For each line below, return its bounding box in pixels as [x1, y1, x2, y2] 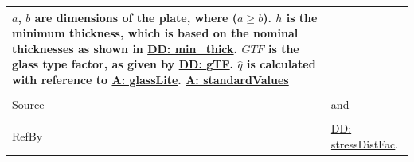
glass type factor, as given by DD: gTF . [12, 56, 234, 72]
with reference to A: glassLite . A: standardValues [12, 71, 289, 87]
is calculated [247, 56, 316, 72]
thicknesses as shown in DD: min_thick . [12, 40, 238, 56]
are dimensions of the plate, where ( [34, 9, 238, 25]
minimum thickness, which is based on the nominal [12, 25, 299, 41]
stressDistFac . [330, 135, 399, 152]
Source [12, 95, 45, 112]
